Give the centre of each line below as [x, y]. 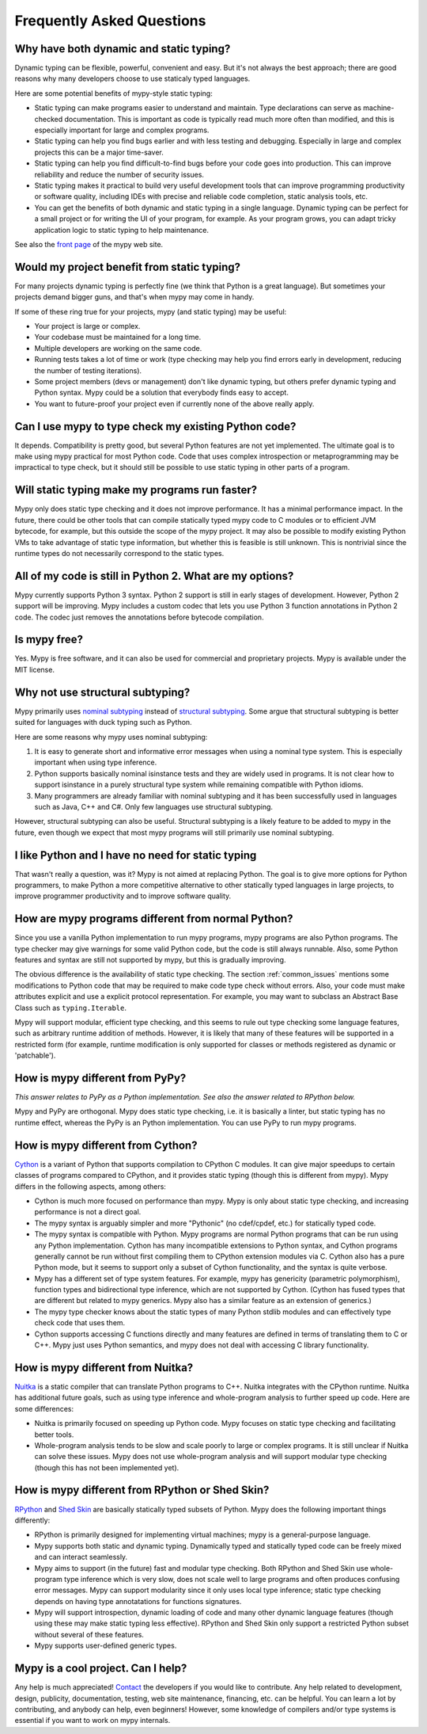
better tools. [54, 1435]
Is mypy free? [49, 640]
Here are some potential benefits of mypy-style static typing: [113, 93]
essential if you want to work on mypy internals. [93, 1721]
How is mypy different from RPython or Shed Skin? [142, 1490]
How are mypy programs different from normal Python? [154, 919]
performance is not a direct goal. [88, 1212]
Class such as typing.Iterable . [70, 1008]
